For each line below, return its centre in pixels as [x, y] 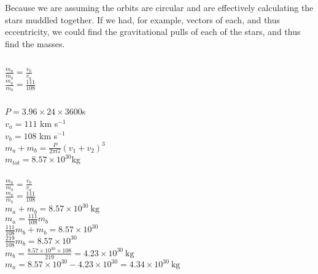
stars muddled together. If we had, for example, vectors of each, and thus [143, 19]
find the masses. [35, 43]
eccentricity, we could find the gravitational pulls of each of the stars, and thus [153, 32]
